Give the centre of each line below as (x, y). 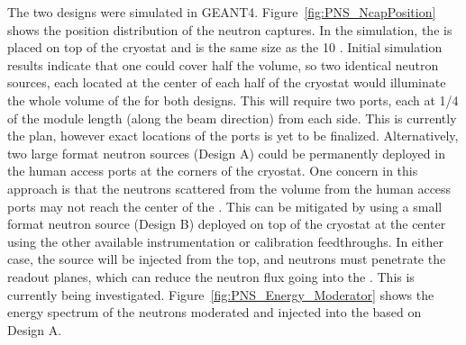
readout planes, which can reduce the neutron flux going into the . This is (211, 276)
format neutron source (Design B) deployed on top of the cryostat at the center (227, 224)
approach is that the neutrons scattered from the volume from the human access (229, 188)
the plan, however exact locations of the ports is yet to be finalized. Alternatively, (233, 136)
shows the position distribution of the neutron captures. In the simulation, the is (230, 29)
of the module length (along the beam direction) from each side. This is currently (232, 118)
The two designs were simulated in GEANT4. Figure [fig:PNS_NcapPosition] (222, 12)
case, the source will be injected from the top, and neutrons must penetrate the (227, 259)
